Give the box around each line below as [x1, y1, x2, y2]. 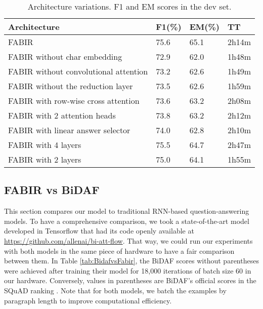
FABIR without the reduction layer [8, 80, 133, 92]
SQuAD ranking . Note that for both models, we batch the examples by [4, 285, 227, 295]
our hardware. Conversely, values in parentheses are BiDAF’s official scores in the [4, 275, 256, 286]
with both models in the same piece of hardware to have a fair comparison [4, 245, 235, 256]
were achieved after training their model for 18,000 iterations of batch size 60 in [4, 265, 251, 276]
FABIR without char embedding [8, 51, 122, 62]
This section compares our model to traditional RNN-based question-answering [4, 206, 249, 216]
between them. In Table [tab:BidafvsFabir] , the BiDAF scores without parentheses [4, 255, 259, 266]
